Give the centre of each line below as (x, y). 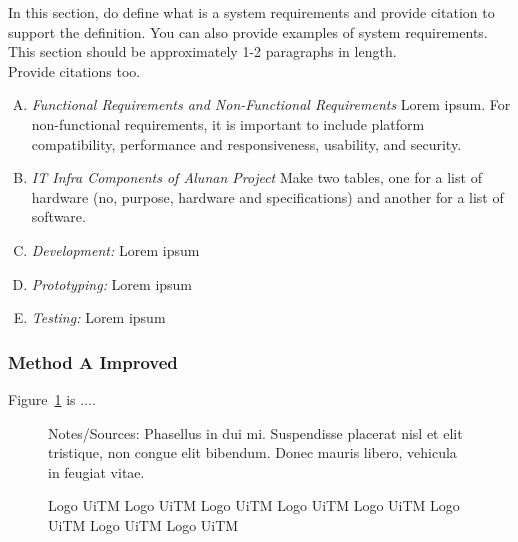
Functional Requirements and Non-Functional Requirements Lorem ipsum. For (271, 104)
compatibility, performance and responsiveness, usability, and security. (246, 143)
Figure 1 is (42, 398)
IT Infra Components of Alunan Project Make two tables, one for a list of (256, 177)
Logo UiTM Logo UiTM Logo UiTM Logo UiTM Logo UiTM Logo (254, 505)
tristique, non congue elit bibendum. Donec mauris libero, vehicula (252, 452)
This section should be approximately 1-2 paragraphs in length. (202, 51)
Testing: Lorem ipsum (98, 317)
